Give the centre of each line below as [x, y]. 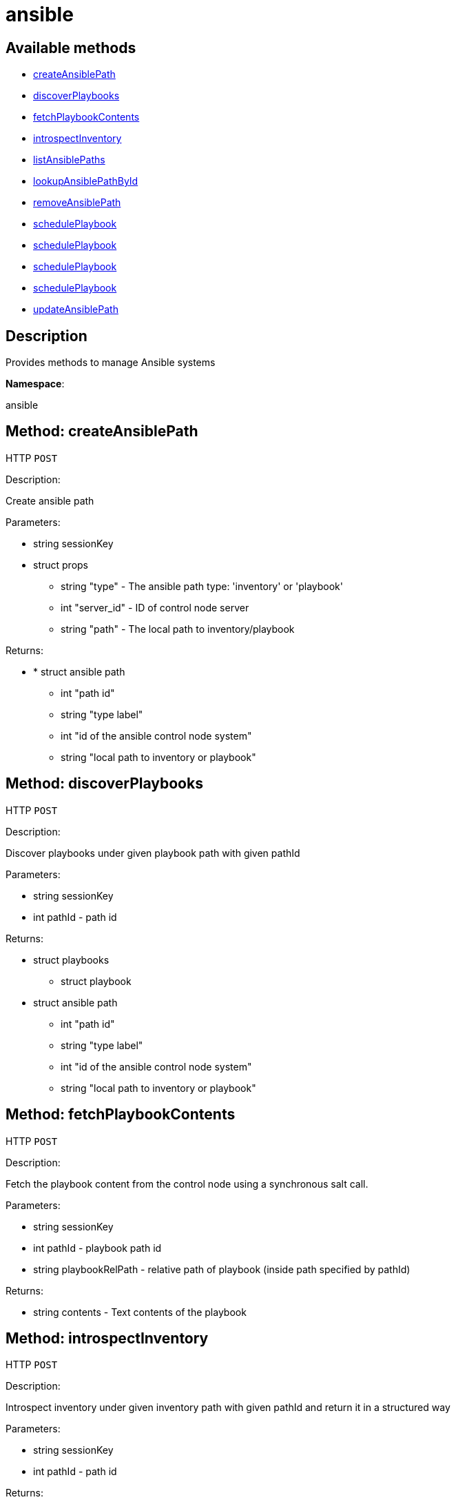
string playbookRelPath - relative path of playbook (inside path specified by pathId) [222, 1269]
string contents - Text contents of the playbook [140, 1312]
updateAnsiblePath [76, 309]
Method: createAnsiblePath [102, 432]
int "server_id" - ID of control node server [155, 607]
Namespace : [35, 384]
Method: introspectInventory [107, 1338]
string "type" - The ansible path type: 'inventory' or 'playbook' [202, 586]
